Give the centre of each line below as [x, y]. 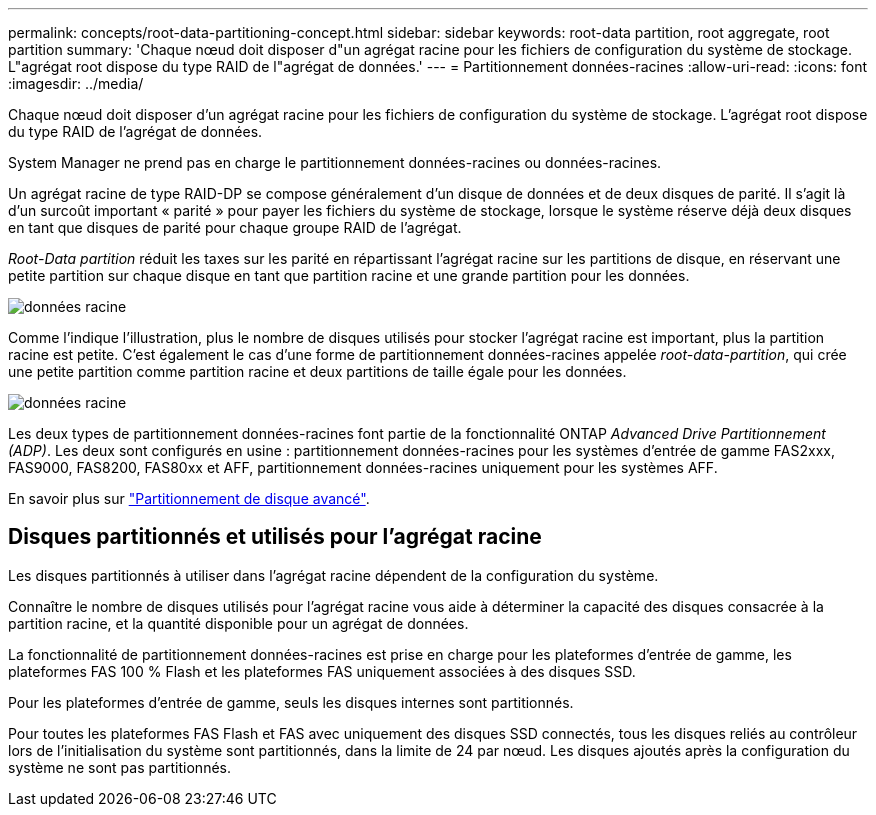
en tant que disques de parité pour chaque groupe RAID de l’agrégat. [235, 227]
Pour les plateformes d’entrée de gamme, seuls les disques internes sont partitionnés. [291, 702]
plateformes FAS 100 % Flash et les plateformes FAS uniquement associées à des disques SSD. [322, 671]
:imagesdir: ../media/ [76, 83]
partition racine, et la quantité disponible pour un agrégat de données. [238, 623]
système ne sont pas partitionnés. [119, 767]
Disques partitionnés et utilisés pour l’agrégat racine [275, 537]
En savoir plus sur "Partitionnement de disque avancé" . [189, 498]
